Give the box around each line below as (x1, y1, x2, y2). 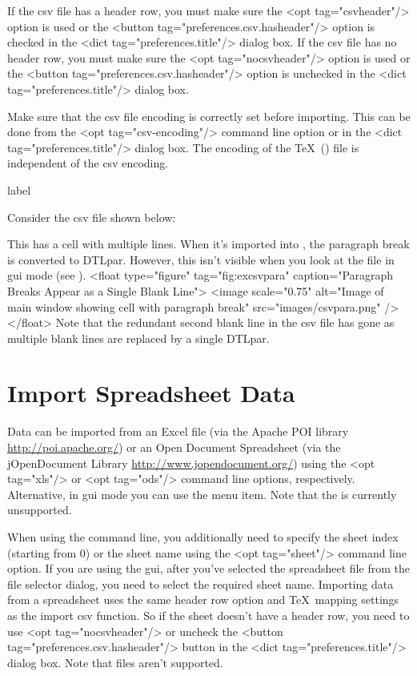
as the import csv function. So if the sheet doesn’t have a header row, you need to (7, 606, 410, 623)
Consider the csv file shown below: (7, 208, 176, 225)
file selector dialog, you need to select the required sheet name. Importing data (7, 575, 394, 592)
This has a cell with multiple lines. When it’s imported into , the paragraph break (7, 235, 410, 252)
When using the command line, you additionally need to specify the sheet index (7, 528, 399, 545)
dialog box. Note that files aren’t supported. (7, 654, 223, 670)
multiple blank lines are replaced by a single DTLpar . (7, 329, 270, 346)
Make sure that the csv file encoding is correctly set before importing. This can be (7, 107, 411, 124)
